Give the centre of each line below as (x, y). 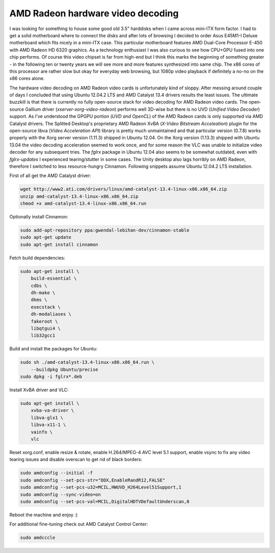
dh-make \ (43, 293)
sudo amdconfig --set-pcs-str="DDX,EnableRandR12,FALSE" (93, 480)
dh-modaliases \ (51, 314)
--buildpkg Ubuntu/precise (65, 369)
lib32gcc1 (43, 336)
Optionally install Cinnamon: (39, 217)
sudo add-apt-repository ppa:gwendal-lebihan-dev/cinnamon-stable (105, 230)
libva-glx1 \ (47, 418)
